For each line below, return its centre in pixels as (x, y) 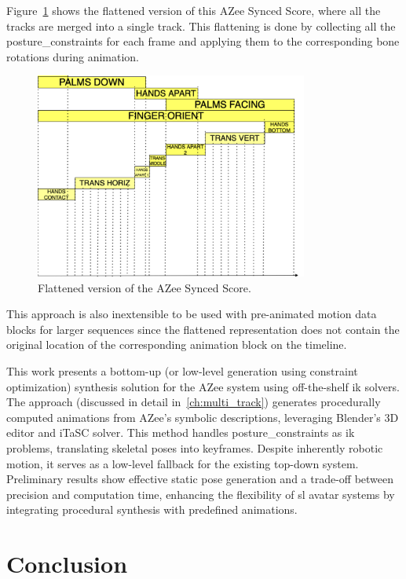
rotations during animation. (73, 56)
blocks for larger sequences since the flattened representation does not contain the (203, 329)
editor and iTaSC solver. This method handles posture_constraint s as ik (181, 432)
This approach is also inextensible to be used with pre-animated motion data (192, 314)
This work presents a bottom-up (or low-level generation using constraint (182, 371)
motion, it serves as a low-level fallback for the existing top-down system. (183, 463)
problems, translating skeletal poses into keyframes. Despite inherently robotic (195, 448)
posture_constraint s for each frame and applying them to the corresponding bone (203, 41)
